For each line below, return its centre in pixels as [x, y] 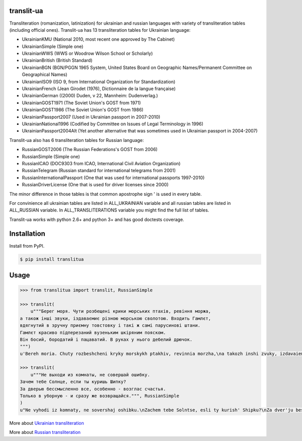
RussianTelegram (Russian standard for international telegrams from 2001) [99, 171]
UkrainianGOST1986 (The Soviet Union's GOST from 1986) [83, 110]
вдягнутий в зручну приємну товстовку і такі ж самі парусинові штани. [110, 325]
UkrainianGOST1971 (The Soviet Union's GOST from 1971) [81, 103]
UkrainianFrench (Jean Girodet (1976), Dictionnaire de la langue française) [99, 89]
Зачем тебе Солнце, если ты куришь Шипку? [73, 382]
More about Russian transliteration [45, 432]
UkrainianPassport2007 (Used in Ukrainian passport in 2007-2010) [91, 117]
